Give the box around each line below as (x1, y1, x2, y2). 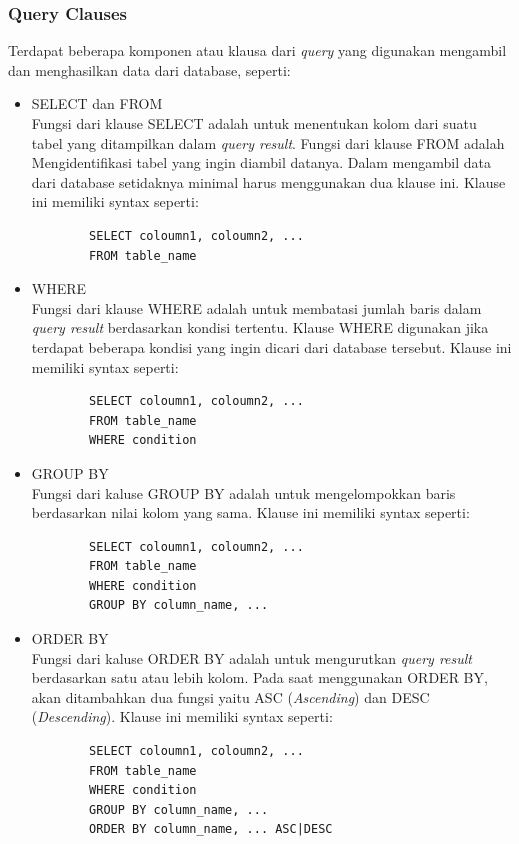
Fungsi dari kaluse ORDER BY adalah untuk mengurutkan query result (31, 647, 472, 668)
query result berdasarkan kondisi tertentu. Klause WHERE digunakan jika (31, 317, 489, 338)
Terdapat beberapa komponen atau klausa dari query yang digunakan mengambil (8, 40, 507, 61)
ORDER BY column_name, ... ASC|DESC (89, 822, 333, 837)
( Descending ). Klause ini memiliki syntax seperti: (31, 706, 333, 727)
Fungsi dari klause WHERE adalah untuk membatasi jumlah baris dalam (31, 297, 482, 318)
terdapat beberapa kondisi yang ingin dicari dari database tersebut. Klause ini (31, 336, 512, 357)
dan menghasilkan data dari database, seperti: (8, 59, 291, 80)
